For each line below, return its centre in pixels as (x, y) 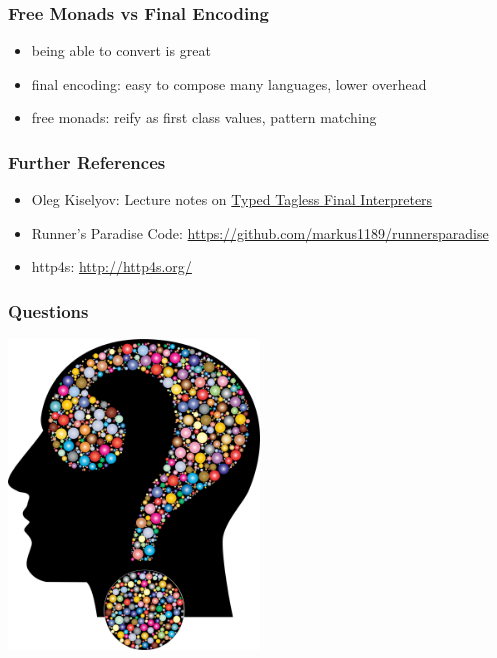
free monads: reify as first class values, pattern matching (204, 117)
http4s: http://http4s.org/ (111, 266)
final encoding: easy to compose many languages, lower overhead (229, 83)
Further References (87, 161)
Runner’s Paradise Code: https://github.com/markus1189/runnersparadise (260, 232)
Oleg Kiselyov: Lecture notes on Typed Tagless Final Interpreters (232, 199)
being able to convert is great (121, 50)
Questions (48, 310)
